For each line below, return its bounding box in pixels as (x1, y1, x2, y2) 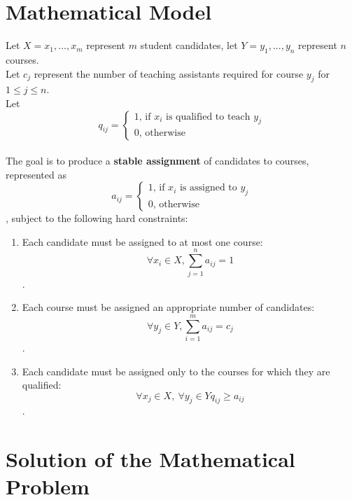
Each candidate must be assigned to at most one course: (22, 234, 263, 249)
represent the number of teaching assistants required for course (34, 66, 304, 81)
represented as (6, 167, 66, 181)
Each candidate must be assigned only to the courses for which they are (22, 363, 330, 378)
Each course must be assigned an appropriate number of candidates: (22, 300, 315, 314)
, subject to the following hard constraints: (6, 211, 188, 225)
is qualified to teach (166, 111, 251, 122)
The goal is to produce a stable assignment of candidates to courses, (6, 153, 309, 168)
